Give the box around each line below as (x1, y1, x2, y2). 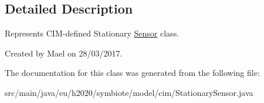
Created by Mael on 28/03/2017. (5, 46, 123, 59)
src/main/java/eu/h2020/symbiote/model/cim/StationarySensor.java (5, 86, 253, 98)
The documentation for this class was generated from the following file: (5, 67, 260, 79)
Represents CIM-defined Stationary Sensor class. (5, 27, 180, 39)
